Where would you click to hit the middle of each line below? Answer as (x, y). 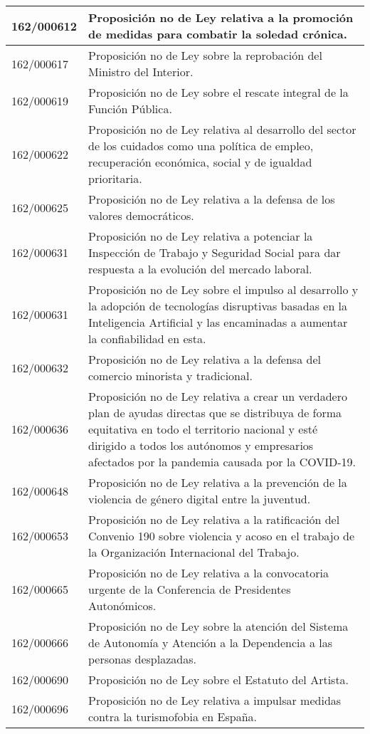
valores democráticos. (141, 215)
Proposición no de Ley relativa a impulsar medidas (215, 700)
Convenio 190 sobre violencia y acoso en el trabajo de (222, 536)
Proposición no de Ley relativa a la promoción (221, 17)
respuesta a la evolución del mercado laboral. (200, 269)
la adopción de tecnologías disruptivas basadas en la (218, 306)
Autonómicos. (122, 605)
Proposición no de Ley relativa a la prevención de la (218, 482)
